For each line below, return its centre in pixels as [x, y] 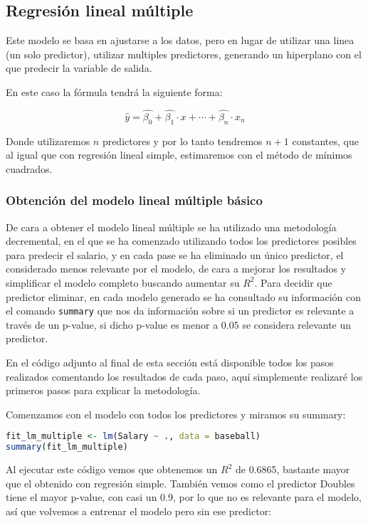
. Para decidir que [293, 282]
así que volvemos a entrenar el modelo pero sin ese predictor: [139, 511]
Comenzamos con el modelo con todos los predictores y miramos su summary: [176, 414]
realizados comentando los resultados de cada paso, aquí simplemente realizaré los [184, 376]
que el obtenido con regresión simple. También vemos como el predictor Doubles [180, 483]
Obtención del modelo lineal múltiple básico [134, 200]
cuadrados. [29, 168]
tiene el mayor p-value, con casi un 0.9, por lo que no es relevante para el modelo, [184, 497]
